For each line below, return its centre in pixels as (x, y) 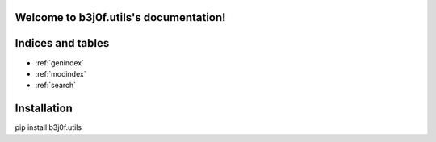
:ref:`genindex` (60, 63)
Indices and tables (62, 43)
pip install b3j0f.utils (48, 127)
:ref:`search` (56, 86)
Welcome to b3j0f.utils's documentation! (120, 17)
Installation (44, 109)
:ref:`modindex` (61, 73)
